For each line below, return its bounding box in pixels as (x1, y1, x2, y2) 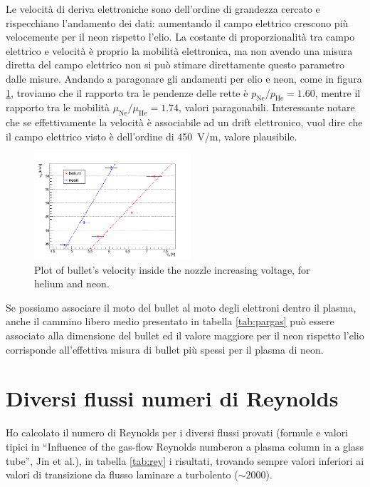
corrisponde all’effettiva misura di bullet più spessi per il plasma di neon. (6, 342, 324, 357)
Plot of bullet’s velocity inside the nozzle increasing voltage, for (34, 262, 310, 277)
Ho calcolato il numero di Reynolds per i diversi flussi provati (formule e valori (6, 425, 349, 440)
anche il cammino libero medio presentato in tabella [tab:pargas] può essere (6, 314, 334, 329)
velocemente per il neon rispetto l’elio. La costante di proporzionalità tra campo (6, 29, 355, 44)
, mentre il (314, 85, 361, 100)
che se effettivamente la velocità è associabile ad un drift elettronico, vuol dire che (6, 115, 363, 130)
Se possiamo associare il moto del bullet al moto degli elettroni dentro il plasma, (6, 299, 356, 314)
